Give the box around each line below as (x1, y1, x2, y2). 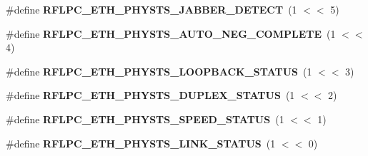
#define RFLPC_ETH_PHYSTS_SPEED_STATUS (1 (6, 111, 284, 126)
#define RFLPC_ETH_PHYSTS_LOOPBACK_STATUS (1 (6, 63, 312, 78)
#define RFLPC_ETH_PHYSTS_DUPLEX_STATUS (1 (6, 88, 295, 103)
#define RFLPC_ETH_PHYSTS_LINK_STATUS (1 (6, 135, 276, 150)
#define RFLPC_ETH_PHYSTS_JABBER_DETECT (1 (6, 2, 297, 16)
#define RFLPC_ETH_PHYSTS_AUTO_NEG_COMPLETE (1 (6, 26, 336, 41)
